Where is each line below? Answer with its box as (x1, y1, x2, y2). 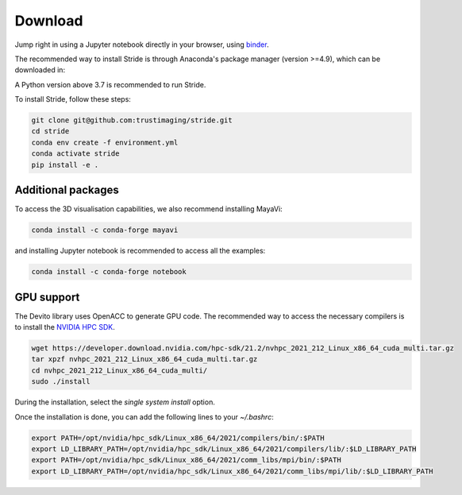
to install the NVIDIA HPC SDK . (14, 323, 115, 331)
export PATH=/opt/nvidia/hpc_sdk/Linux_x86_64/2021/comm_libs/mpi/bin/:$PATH (31, 455, 341, 465)
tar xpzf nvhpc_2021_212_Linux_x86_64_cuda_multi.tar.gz (31, 354, 258, 364)
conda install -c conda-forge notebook (31, 267, 187, 277)
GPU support (14, 290, 80, 304)
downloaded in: (14, 65, 66, 75)
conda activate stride (31, 149, 120, 158)
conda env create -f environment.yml (31, 137, 179, 147)
